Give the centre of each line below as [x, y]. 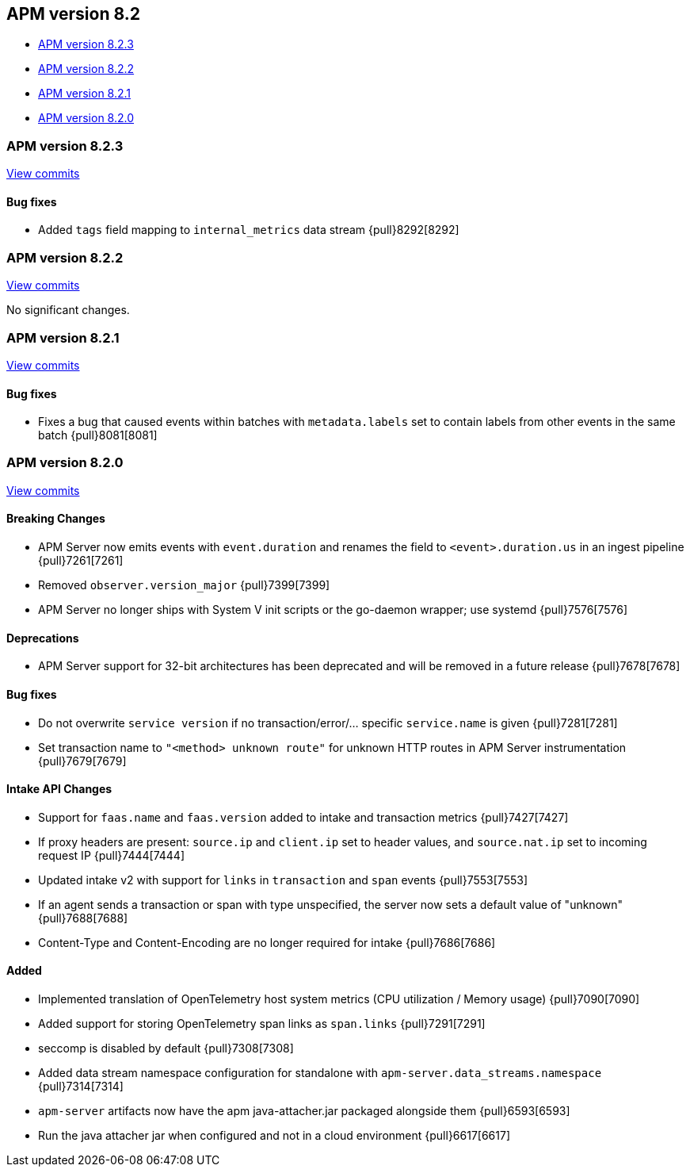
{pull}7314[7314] [81, 1086]
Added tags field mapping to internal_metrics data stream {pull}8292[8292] [249, 230]
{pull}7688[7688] [83, 918]
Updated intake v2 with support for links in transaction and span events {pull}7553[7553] [283, 880]
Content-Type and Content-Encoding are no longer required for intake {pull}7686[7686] [267, 942]
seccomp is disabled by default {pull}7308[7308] [166, 1048]
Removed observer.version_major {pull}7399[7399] [184, 585]
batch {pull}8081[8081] [98, 435]
